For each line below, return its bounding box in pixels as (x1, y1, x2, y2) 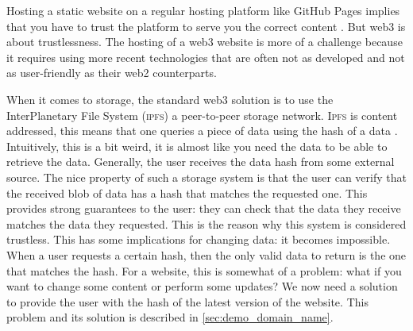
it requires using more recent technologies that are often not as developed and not (6, 48, 405, 65)
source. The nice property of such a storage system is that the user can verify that (6, 168, 407, 185)
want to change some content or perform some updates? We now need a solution (6, 278, 398, 294)
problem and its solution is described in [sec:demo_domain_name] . (6, 309, 334, 325)
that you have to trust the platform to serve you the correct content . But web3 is (6, 17, 406, 34)
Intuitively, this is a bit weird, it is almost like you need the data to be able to (6, 137, 388, 154)
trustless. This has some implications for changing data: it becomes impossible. (6, 231, 391, 248)
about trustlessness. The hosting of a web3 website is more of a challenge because (6, 33, 403, 50)
